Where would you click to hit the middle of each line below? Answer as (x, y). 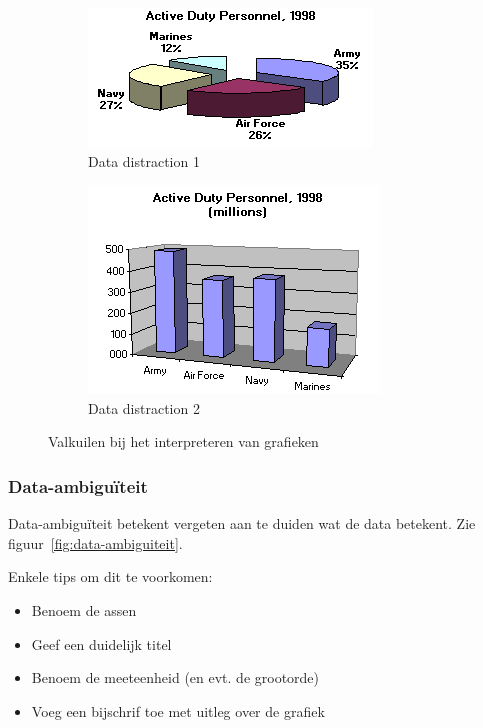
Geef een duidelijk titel (101, 643)
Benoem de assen (84, 609)
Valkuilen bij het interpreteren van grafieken (183, 441)
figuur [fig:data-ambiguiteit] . (95, 542)
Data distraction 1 (144, 160)
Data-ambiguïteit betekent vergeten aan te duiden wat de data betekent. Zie (242, 523)
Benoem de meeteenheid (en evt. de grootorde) (175, 677)
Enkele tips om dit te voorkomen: (110, 576)
